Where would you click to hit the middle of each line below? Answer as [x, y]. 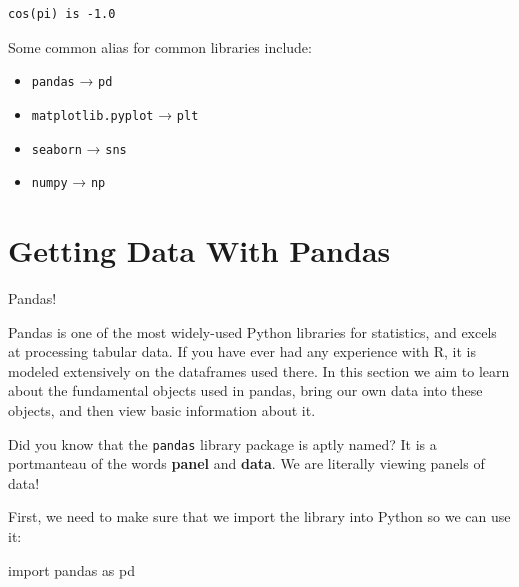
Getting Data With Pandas [199, 250]
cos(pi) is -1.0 [62, 14]
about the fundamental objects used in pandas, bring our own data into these [245, 390]
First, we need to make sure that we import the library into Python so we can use [259, 516]
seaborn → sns [79, 147]
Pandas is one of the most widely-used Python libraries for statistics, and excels [252, 331]
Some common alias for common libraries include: [160, 46]
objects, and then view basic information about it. [162, 409]
